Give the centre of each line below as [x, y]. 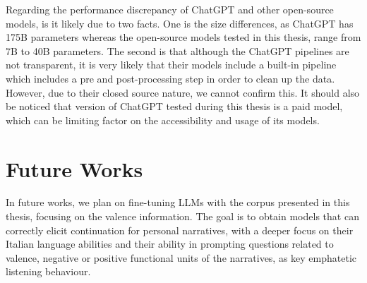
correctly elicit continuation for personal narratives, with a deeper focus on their [180, 230]
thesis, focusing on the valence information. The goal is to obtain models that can [182, 216]
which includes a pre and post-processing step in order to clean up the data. [170, 78]
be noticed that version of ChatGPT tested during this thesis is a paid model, [174, 106]
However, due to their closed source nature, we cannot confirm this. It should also [183, 92]
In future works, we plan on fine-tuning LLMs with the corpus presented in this [178, 202]
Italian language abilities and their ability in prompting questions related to [170, 244]
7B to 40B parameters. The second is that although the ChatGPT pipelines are [178, 50]
